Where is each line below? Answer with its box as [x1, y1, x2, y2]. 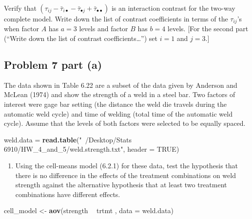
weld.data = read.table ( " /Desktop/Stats [4, 134, 132, 144]
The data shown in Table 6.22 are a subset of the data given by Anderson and [4, 80, 237, 90]
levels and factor [79, 23, 128, 34]
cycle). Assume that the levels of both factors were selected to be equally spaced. [4, 118, 246, 128]
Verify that [4, 3, 37, 13]
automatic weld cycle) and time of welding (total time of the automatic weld [4, 108, 233, 119]
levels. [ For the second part [167, 23, 249, 34]
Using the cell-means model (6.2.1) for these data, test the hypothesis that [15, 160, 238, 170]
